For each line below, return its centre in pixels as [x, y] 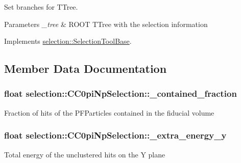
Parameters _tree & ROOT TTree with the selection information [106, 24]
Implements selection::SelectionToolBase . [68, 41]
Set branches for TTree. [41, 7]
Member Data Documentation [86, 69]
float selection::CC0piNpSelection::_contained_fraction [120, 93]
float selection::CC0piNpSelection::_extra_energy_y [115, 135]
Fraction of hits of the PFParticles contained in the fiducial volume [109, 112]
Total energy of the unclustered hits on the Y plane [85, 154]
